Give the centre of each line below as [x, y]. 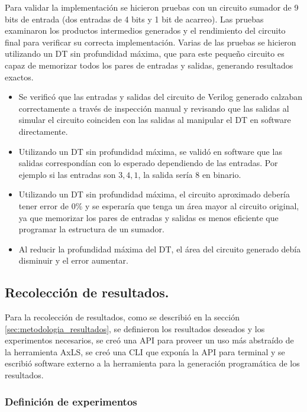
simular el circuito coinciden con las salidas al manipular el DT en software [155, 120]
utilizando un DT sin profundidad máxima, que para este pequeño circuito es [145, 53]
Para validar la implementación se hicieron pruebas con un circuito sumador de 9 [152, 7]
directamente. [43, 131]
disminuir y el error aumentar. [73, 260]
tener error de [43, 205]
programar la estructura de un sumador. [91, 229]
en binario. [222, 174]
